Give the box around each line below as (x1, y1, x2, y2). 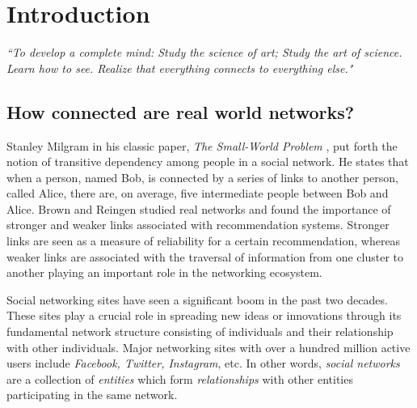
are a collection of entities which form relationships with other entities (6, 370, 353, 387)
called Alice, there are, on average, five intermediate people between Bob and (6, 185, 389, 202)
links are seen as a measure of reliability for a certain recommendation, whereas (6, 232, 401, 249)
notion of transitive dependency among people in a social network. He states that (6, 153, 409, 170)
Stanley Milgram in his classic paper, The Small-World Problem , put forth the (6, 137, 398, 154)
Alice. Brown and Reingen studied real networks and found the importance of (6, 200, 391, 217)
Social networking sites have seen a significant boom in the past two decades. (6, 291, 388, 308)
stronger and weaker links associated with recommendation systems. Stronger (6, 216, 390, 233)
